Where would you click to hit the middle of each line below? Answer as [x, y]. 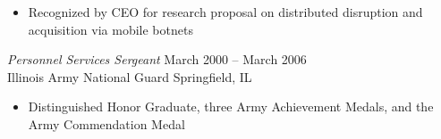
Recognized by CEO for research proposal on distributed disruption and [225, 12]
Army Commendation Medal [106, 123]
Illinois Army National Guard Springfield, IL [130, 76]
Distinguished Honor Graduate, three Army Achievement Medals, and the [231, 106]
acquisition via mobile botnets [110, 29]
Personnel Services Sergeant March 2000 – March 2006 [157, 59]
